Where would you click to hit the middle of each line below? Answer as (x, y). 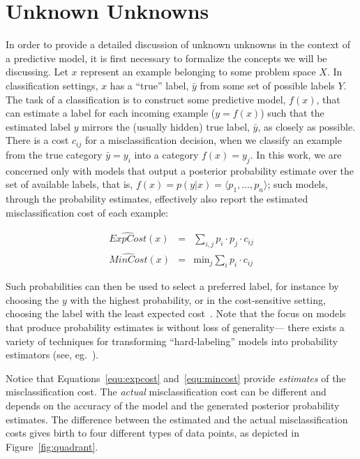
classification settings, (52, 85)
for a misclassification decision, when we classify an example (213, 140)
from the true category (54, 154)
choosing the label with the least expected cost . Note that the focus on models (176, 313)
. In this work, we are (296, 154)
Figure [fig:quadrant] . (52, 446)
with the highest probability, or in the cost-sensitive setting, (198, 299)
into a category (166, 154)
